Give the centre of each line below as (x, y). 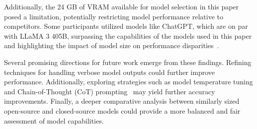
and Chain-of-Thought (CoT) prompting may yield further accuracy (110, 91)
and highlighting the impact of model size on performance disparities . (112, 45)
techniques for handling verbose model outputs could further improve (109, 72)
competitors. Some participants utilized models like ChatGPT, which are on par (126, 26)
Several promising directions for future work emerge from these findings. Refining (128, 62)
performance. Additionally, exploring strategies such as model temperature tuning (128, 82)
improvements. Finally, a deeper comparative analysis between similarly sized (122, 101)
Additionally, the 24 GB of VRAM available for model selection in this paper (122, 6)
